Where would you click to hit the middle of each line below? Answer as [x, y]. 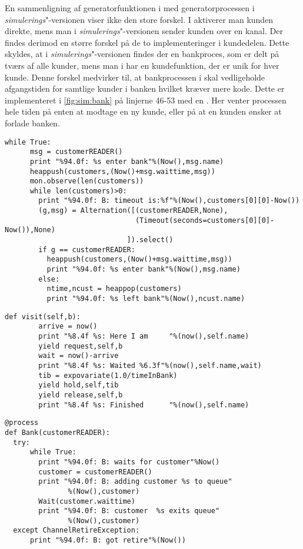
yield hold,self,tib [79, 385]
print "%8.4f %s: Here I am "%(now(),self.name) [144, 336]
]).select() [150, 240]
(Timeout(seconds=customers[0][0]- [205, 220]
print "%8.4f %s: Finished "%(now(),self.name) [144, 405]
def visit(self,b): [43, 317]
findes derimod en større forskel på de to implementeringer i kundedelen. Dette [147, 42]
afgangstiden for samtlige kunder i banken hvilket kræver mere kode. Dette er [145, 88]
